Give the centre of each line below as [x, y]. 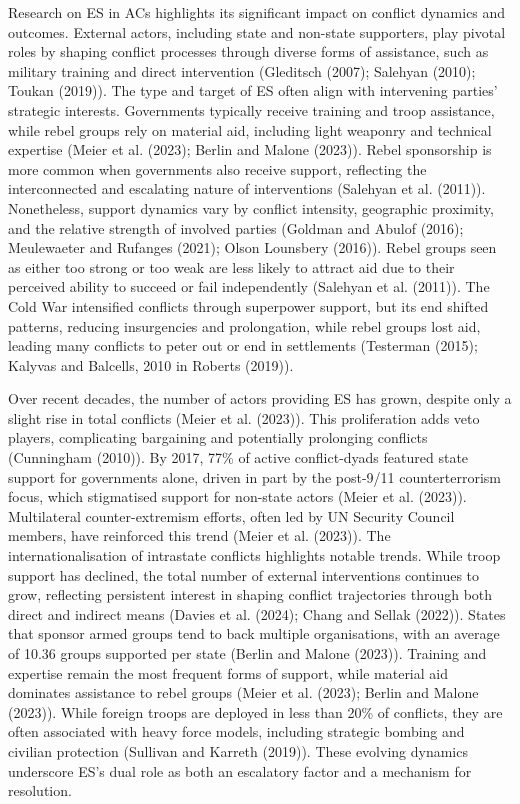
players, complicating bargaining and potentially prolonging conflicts [218, 437]
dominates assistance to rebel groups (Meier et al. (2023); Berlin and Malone [243, 692]
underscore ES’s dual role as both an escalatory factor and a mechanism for [240, 770]
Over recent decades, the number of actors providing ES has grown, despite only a [260, 398]
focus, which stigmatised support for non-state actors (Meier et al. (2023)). [237, 496]
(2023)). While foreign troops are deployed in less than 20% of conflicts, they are [255, 711]
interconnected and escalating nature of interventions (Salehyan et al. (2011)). [247, 188]
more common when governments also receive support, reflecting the [217, 168]
